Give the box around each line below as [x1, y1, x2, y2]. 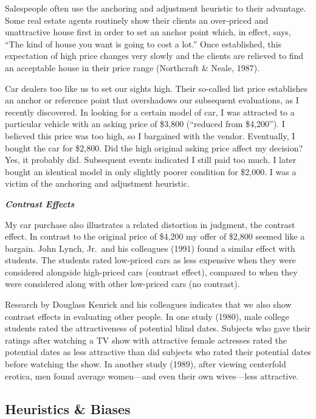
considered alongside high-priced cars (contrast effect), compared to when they [5, 265, 298, 278]
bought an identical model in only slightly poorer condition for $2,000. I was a [5, 165, 297, 178]
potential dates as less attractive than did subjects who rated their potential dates [5, 345, 311, 358]
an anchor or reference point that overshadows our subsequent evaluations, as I [5, 94, 299, 106]
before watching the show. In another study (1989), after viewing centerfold [5, 358, 286, 370]
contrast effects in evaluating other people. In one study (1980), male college [5, 310, 289, 322]
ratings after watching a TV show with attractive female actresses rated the [5, 333, 287, 346]
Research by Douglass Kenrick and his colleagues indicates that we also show [5, 298, 292, 311]
